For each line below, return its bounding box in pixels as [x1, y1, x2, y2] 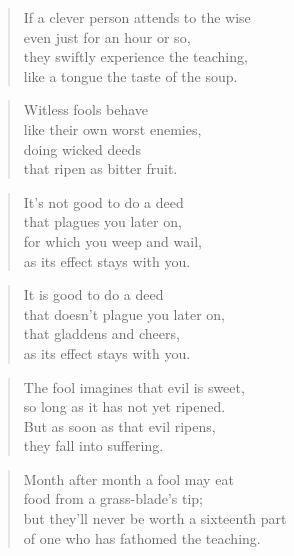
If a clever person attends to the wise [23, 7, 251, 27]
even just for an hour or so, [23, 26, 191, 47]
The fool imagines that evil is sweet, [23, 376, 245, 397]
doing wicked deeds [23, 138, 141, 159]
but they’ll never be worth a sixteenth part [23, 508, 287, 529]
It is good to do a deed [23, 284, 164, 305]
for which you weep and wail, [23, 230, 202, 251]
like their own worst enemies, [23, 118, 202, 139]
